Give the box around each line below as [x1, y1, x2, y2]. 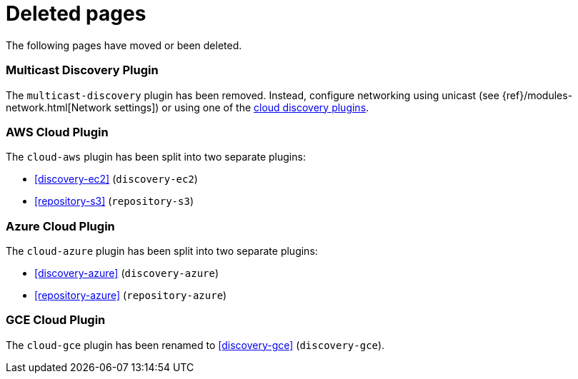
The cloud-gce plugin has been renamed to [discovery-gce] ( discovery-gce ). [6, 338, 385, 351]
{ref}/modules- [502, 89, 573, 101]
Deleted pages [6, 1, 146, 26]
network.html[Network [6, 101, 111, 113]
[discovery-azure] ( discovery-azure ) [34, 267, 219, 279]
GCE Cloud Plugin [6, 313, 106, 328]
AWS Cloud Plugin [6, 124, 109, 139]
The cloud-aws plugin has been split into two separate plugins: [6, 151, 306, 163]
